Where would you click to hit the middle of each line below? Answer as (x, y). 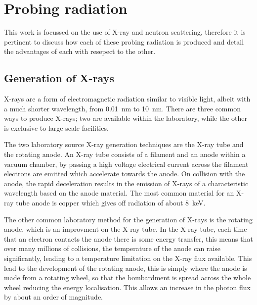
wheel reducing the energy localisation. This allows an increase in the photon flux (127, 287)
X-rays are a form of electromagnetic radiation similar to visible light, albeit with (127, 99)
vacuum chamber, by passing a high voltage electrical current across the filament (126, 164)
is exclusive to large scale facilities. (56, 127)
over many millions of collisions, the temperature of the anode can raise (112, 248)
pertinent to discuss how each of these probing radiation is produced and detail (124, 41)
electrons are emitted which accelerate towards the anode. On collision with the (125, 174)
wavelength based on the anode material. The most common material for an (119, 193)
